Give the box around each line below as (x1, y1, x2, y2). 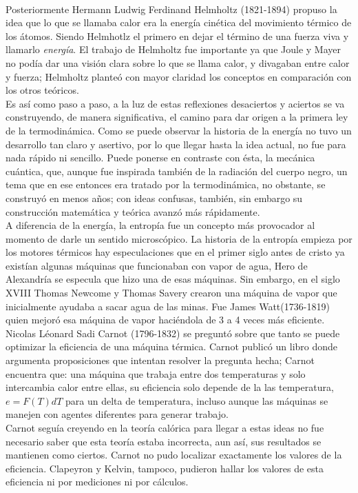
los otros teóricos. (6, 83, 79, 97)
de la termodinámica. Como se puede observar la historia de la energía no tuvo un (6, 123, 352, 137)
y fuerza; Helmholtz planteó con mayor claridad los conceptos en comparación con (6, 69, 352, 83)
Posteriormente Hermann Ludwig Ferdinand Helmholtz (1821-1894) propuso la (6, 1, 337, 16)
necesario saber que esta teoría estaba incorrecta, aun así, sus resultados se (6, 434, 322, 448)
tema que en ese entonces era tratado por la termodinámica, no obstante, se (6, 177, 326, 192)
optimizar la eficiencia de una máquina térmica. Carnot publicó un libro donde (6, 339, 338, 354)
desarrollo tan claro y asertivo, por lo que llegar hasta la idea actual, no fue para (6, 137, 346, 151)
